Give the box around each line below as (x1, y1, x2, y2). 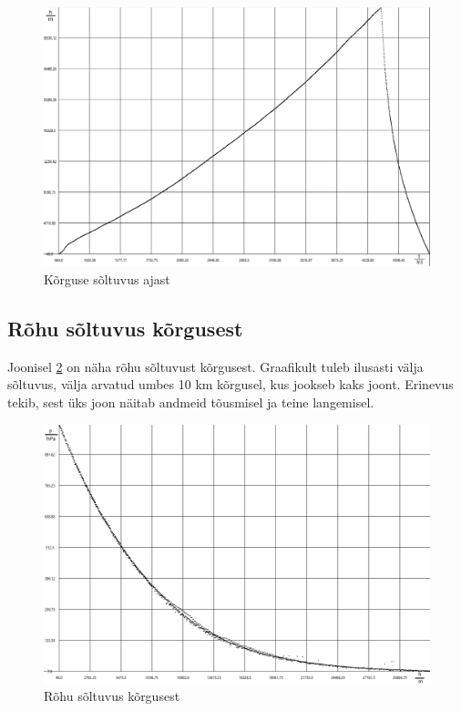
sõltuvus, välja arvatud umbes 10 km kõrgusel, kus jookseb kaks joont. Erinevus (7, 375, 454, 394)
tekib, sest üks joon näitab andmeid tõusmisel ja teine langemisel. (7, 393, 374, 412)
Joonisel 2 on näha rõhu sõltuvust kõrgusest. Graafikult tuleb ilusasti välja (7, 356, 424, 376)
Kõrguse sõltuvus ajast (44, 270, 170, 289)
